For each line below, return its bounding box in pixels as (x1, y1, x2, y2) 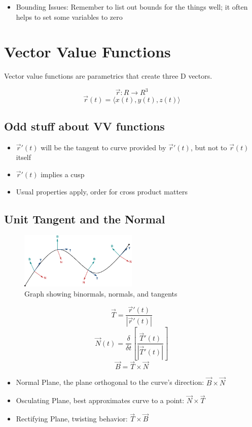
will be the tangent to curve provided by (41, 142, 166, 152)
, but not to (190, 142, 227, 152)
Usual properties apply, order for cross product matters (16, 186, 188, 196)
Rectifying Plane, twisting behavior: (16, 413, 128, 424)
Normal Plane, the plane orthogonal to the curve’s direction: (16, 377, 204, 387)
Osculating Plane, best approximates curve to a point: (16, 395, 185, 406)
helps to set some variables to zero (16, 11, 123, 22)
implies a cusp (41, 169, 85, 180)
